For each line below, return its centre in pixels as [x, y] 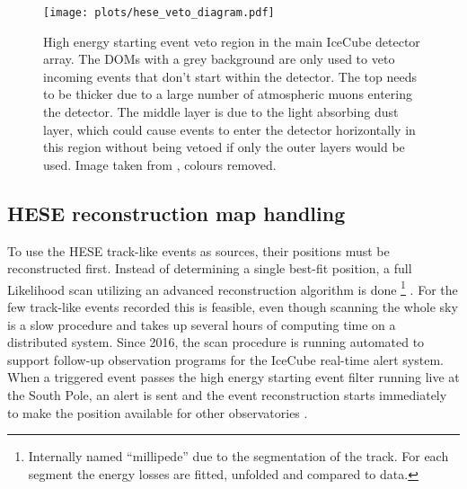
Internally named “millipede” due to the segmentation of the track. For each [238, 456]
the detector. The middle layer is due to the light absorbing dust [221, 112]
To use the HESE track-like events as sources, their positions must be [198, 250]
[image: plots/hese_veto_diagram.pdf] [159, 13]
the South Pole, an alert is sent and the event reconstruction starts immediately [227, 395]
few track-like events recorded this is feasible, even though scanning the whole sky [233, 307]
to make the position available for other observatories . [158, 412]
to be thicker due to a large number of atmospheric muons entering [228, 94]
